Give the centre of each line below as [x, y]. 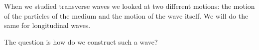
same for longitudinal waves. [47, 25]
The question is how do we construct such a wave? [81, 41]
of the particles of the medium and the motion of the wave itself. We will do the [126, 15]
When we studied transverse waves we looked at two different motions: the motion [129, 6]
